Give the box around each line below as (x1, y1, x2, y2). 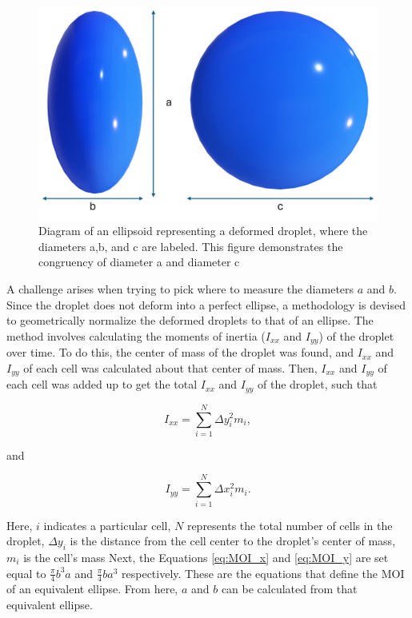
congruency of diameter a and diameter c (38, 253, 240, 270)
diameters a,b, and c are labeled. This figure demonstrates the (38, 237, 343, 254)
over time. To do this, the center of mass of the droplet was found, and (6, 344, 354, 361)
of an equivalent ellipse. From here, (6, 580, 178, 597)
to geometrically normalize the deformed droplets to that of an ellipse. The (6, 312, 374, 329)
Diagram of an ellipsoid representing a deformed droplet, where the (38, 222, 368, 239)
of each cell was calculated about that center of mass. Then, (23, 359, 318, 376)
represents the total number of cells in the (186, 516, 393, 533)
